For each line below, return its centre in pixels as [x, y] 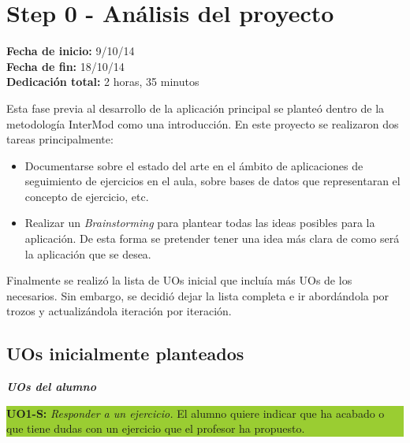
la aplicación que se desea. [88, 253]
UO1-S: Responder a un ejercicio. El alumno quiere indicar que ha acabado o [196, 413]
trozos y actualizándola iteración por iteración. [119, 311]
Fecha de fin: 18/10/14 [65, 66]
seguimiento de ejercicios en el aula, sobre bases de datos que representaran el [212, 181]
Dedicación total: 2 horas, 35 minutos [103, 82]
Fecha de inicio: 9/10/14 [71, 51]
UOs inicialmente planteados [125, 354]
